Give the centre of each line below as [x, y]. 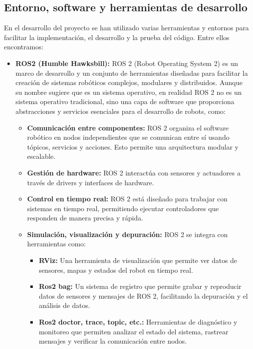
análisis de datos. [64, 305]
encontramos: [24, 47]
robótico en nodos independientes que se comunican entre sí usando [128, 137]
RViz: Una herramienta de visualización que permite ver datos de [138, 260]
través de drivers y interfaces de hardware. [91, 182]
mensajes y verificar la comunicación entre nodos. [113, 341]
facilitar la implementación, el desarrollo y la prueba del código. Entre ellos [117, 37]
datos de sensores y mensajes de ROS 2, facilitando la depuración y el [143, 295]
